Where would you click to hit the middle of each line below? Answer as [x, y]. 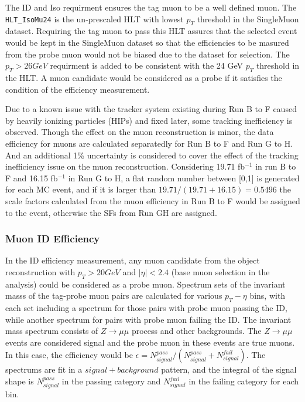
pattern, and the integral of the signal [229, 369]
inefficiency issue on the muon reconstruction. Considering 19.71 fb [125, 166]
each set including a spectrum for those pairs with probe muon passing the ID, [146, 308]
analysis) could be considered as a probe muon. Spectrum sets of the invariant [145, 284]
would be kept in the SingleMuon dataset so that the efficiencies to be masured [147, 42]
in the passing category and [111, 381]
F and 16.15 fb [32, 178]
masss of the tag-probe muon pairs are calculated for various [114, 295]
